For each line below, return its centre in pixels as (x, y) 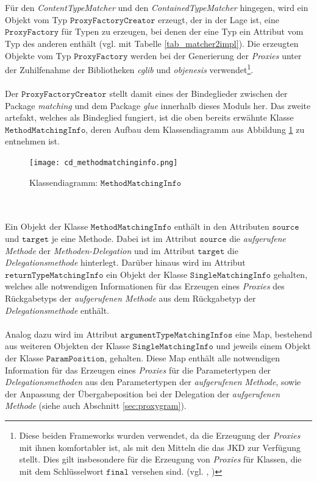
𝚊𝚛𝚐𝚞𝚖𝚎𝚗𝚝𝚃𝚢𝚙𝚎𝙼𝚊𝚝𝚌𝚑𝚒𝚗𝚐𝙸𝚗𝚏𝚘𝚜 (176, 335)
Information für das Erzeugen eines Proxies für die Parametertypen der (138, 370)
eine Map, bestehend (273, 334)
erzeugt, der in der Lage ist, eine (219, 19)
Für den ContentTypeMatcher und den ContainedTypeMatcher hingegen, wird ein (157, 8)
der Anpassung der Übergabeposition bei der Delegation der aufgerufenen (143, 393)
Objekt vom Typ (36, 19)
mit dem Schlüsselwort (61, 471)
